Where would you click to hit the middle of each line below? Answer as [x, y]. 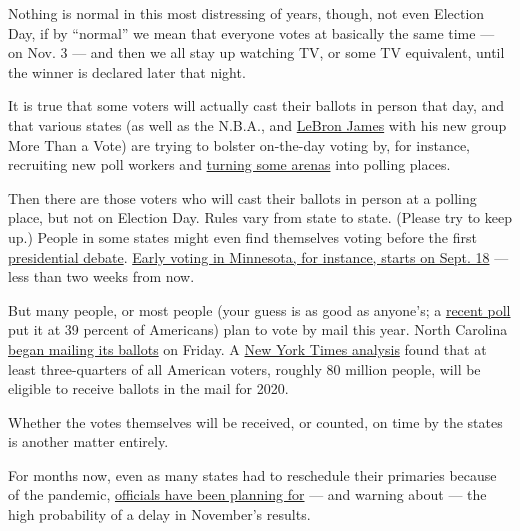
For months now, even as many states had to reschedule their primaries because [252, 474]
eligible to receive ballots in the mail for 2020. [148, 388]
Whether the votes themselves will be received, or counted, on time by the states [255, 421]
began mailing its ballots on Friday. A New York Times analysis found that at [247, 348]
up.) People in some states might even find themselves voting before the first [242, 236]
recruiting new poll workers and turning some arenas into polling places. [229, 164]
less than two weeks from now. [101, 276]
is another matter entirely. [88, 441]
